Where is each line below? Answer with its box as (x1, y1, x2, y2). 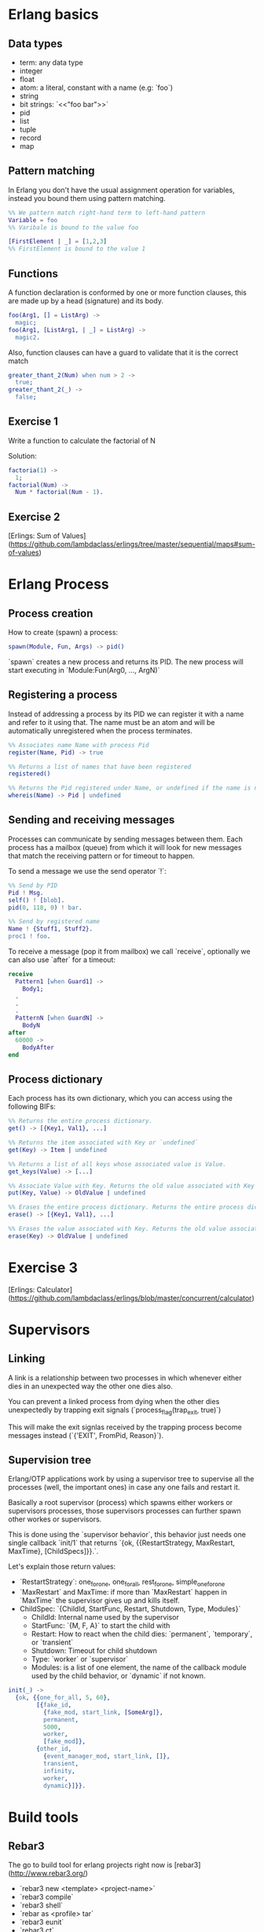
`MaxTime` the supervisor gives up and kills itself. (19, 1596, 180, 1605)
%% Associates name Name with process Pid (8, 741, 149, 749)
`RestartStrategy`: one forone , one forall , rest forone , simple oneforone (19, 1577, 225, 1588)
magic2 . (15, 333, 41, 341)
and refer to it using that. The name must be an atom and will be (8, 717, 215, 726)
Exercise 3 (8, 1259, 79, 1276)
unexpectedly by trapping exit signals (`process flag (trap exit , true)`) (8, 1405, 222, 1416)
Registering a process (8, 688, 118, 702)
